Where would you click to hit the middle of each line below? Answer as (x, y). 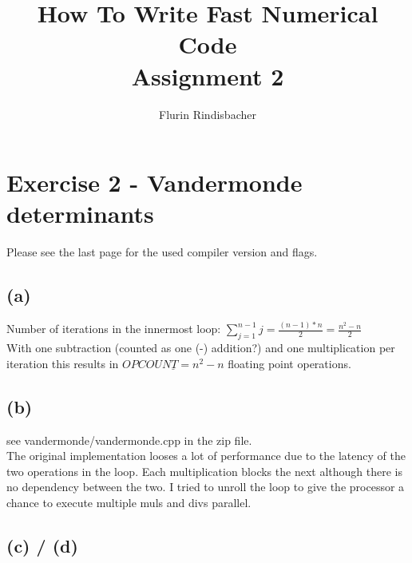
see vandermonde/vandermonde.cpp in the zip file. (129, 440)
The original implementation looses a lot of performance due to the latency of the (206, 456)
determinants (80, 214)
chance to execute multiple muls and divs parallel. (129, 502)
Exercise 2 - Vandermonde (154, 182)
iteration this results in (63, 363)
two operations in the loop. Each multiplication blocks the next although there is (204, 471)
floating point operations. (289, 363)
